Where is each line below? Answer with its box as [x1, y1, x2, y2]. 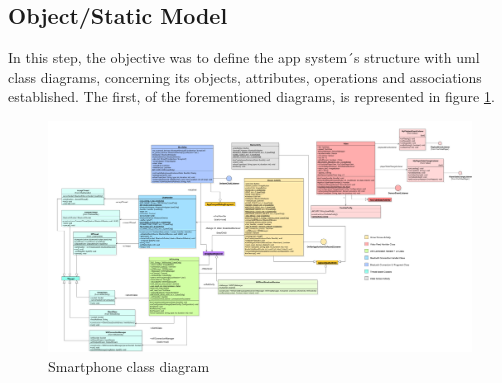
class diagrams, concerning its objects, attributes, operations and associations [8, 66, 482, 87]
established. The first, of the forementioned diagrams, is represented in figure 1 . [8, 86, 495, 107]
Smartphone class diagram [48, 356, 210, 377]
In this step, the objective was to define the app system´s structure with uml [8, 47, 480, 68]
